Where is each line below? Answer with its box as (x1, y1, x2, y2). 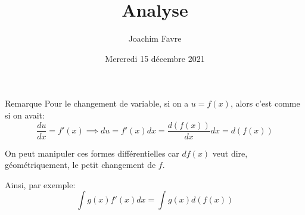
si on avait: (5, 108, 45, 121)
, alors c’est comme (230, 97, 300, 110)
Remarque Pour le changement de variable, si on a (5, 97, 189, 110)
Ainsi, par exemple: (5, 178, 76, 191)
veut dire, (212, 147, 248, 159)
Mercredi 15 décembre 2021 (105, 52, 205, 64)
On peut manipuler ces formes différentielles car (5, 147, 179, 159)
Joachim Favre (128, 32, 182, 45)
